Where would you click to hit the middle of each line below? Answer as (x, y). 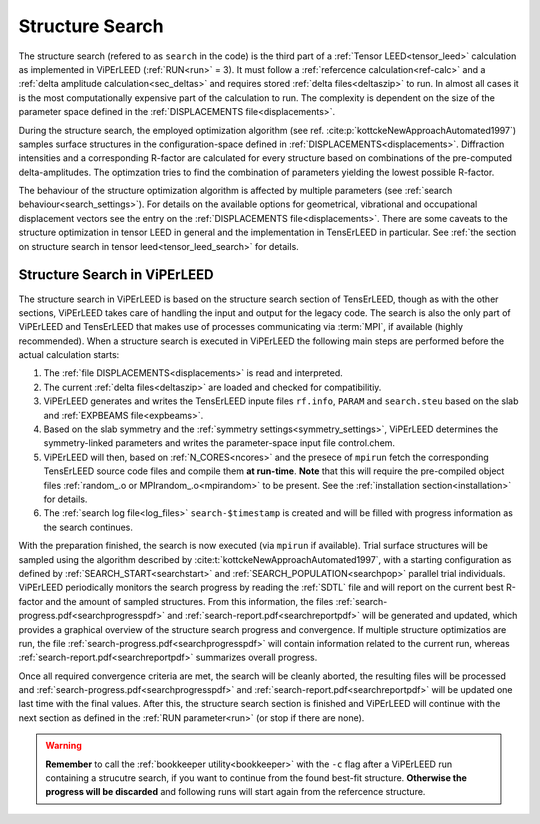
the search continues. (88, 527)
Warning (63, 746)
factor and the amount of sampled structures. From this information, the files (176, 601)
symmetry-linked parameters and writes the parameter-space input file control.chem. (219, 443)
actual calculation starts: (69, 355)
